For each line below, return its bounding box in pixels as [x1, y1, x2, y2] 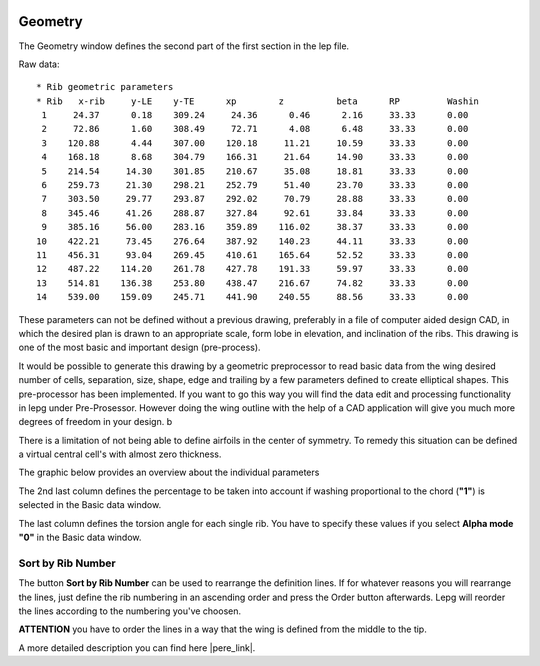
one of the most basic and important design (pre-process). [18, 341, 261, 354]
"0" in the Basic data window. [18, 531, 142, 544]
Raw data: [18, 58, 60, 70]
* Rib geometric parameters [36, 81, 174, 93]
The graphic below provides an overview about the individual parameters [18, 466, 320, 479]
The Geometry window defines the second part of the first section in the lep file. [18, 40, 350, 52]
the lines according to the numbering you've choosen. [18, 605, 242, 617]
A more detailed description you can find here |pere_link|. [18, 641, 256, 654]
